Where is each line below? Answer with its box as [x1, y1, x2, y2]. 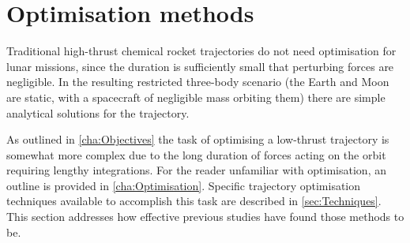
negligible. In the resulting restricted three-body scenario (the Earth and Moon [6, 73, 389, 90]
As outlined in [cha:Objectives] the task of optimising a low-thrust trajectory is [6, 131, 389, 148]
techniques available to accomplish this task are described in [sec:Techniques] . [6, 193, 382, 209]
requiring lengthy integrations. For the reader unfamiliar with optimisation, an [6, 162, 386, 178]
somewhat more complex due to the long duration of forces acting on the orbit [6, 146, 386, 163]
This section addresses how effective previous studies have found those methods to [6, 208, 404, 225]
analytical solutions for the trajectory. [6, 104, 190, 121]
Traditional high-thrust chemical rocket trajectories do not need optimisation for [6, 43, 397, 59]
